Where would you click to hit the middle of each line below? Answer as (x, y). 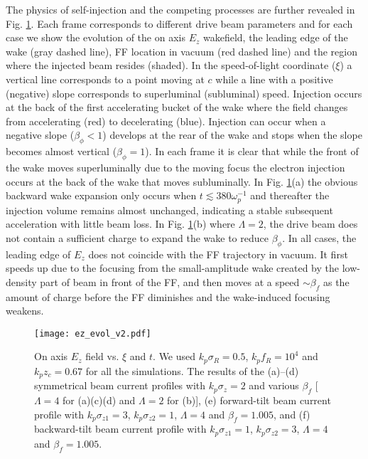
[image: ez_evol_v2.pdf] (93, 333)
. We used (174, 356)
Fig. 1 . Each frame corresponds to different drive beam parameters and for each (179, 23)
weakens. (25, 311)
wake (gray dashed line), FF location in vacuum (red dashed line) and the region (182, 51)
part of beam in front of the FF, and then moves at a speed (170, 281)
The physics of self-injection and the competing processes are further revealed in (180, 9)
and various (274, 385)
